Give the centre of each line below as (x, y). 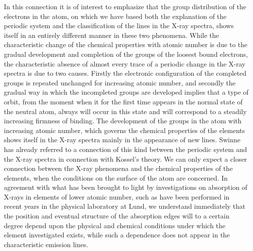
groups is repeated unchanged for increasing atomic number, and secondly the (120, 82)
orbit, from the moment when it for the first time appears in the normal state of (123, 101)
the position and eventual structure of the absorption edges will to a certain (117, 216)
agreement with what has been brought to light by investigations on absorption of (126, 187)
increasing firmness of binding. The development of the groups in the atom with (123, 121)
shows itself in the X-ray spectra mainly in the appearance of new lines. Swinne (122, 140)
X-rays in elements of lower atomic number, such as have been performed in (117, 196)
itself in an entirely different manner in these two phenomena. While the (111, 35)
